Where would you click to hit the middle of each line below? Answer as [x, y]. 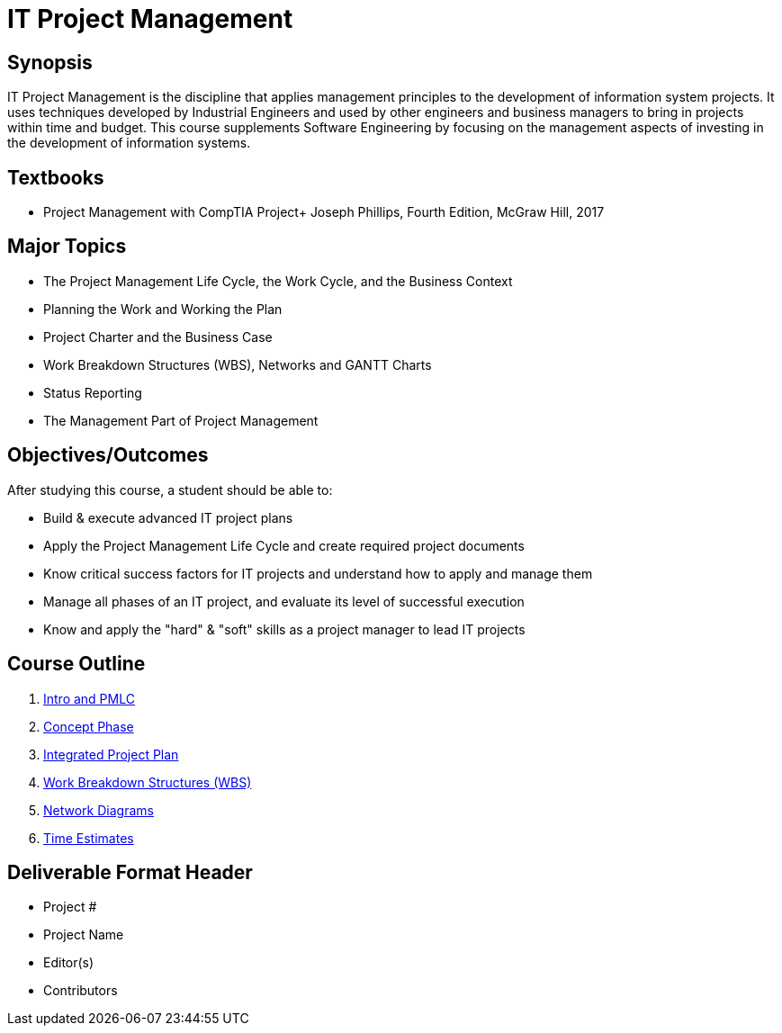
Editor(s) [69, 963]
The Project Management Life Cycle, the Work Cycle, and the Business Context [278, 281]
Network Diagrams [99, 810]
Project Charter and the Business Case [158, 337]
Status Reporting [93, 392]
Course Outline [76, 664]
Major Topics [67, 247]
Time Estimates [89, 838]
